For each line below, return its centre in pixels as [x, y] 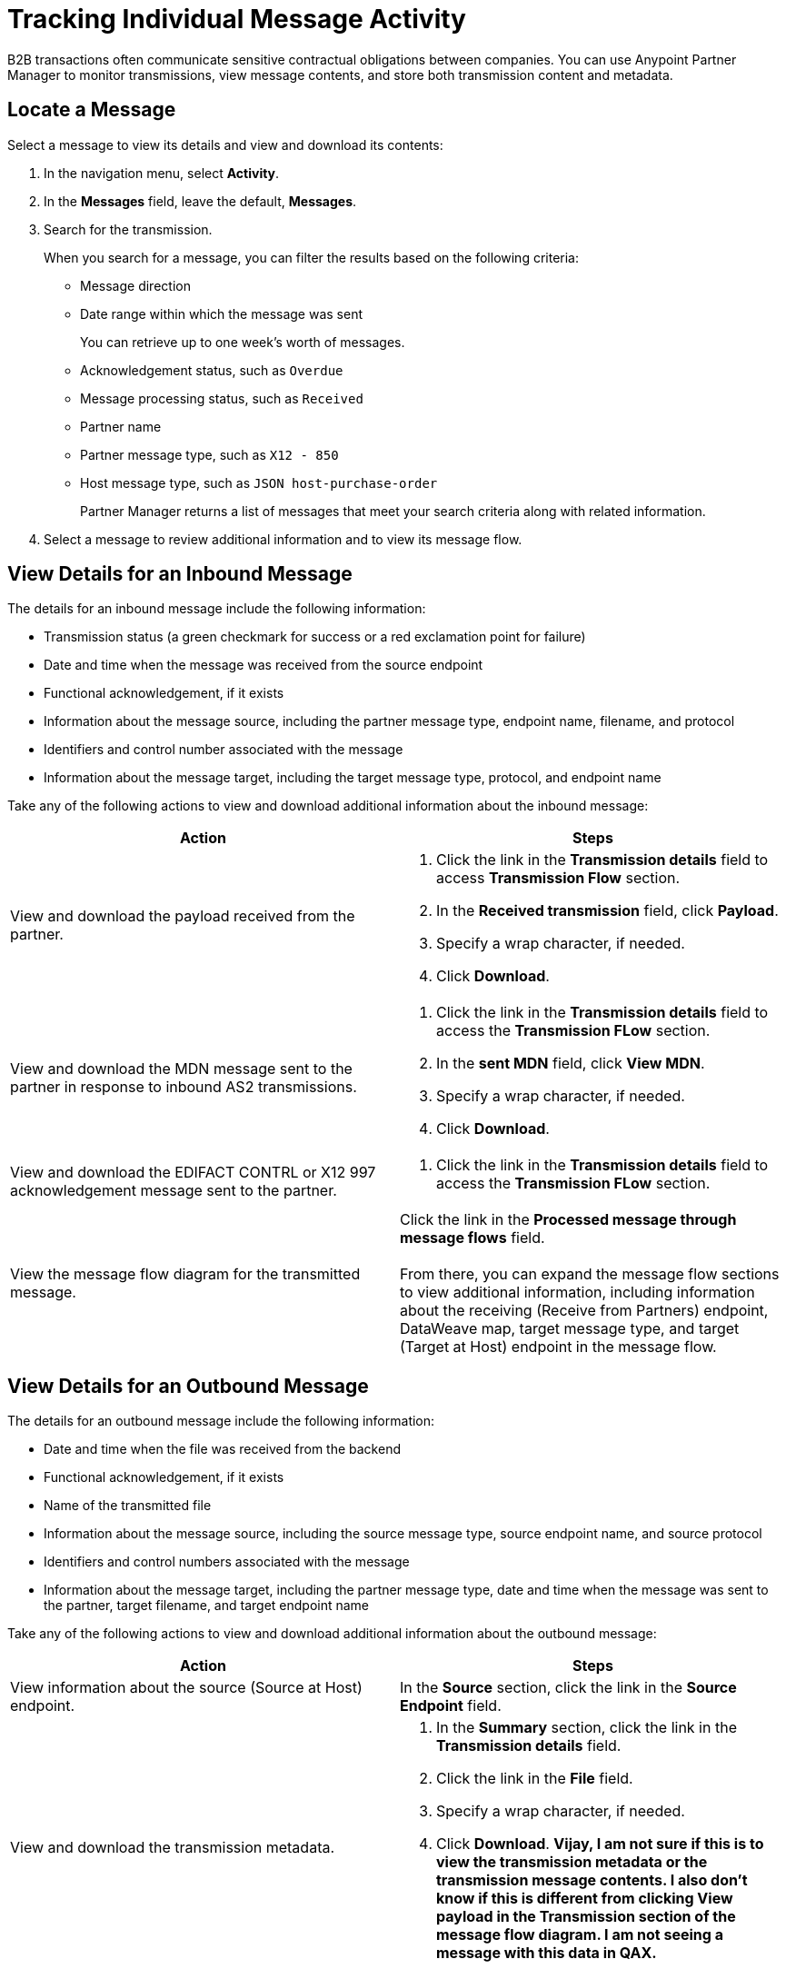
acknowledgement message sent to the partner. [174, 1191]
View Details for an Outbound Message [188, 1386]
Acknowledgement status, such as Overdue [212, 370]
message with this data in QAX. [547, 1953]
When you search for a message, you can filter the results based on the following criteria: [312, 257]
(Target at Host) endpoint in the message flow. [558, 1347]
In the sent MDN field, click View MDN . [571, 1064]
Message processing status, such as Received [222, 398]
